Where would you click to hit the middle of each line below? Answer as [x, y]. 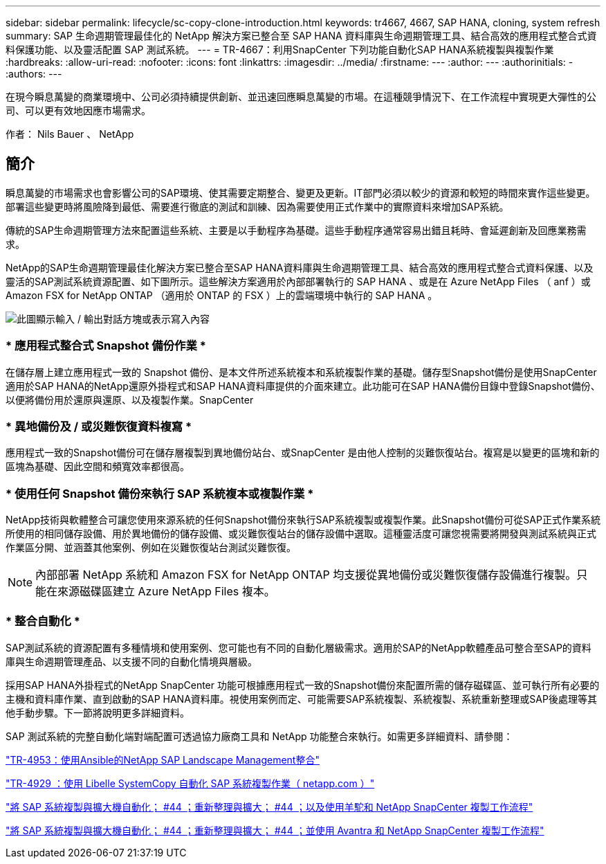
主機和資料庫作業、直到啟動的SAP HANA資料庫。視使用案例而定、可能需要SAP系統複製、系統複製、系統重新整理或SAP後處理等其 [301, 699]
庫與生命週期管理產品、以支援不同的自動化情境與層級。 [131, 661]
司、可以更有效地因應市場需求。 [78, 110]
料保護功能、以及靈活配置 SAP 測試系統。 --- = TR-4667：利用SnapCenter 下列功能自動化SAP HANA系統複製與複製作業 [280, 49]
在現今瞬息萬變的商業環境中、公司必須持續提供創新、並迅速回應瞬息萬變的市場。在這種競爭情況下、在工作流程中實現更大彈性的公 [301, 97]
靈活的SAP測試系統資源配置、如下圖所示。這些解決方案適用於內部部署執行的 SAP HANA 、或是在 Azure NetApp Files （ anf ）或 [298, 281]
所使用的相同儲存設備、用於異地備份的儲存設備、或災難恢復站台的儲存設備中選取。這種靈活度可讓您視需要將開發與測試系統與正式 [301, 534]
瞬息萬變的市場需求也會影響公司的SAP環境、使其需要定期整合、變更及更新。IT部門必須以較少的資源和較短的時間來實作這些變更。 [301, 192]
